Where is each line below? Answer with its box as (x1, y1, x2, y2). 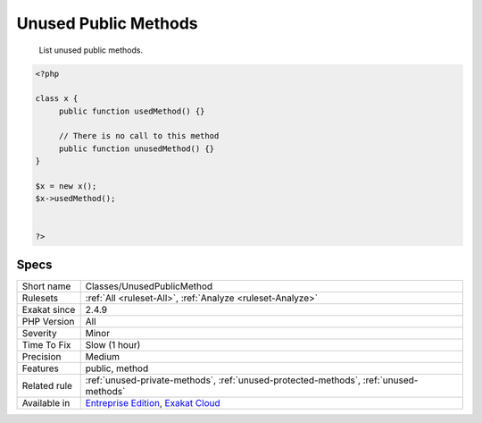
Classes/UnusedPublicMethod (85, 280, 213, 292)
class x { (35, 94, 79, 104)
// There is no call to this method (58, 131, 220, 141)
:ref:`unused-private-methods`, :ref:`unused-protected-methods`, (85, 374, 361, 386)
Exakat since (21, 304, 76, 317)
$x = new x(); (35, 182, 97, 191)
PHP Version (21, 316, 75, 328)
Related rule (21, 380, 73, 393)
